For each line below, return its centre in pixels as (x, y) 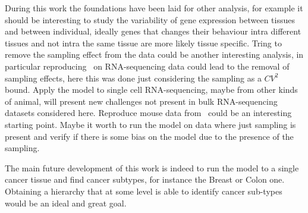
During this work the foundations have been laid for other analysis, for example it (154, 8)
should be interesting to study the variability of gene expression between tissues (150, 19)
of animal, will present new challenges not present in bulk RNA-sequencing (141, 101)
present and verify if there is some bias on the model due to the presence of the (149, 136)
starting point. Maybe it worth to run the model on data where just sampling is (150, 124)
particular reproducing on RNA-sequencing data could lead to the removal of (147, 66)
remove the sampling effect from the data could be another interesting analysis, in (154, 54)
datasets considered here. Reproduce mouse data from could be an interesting (148, 113)
